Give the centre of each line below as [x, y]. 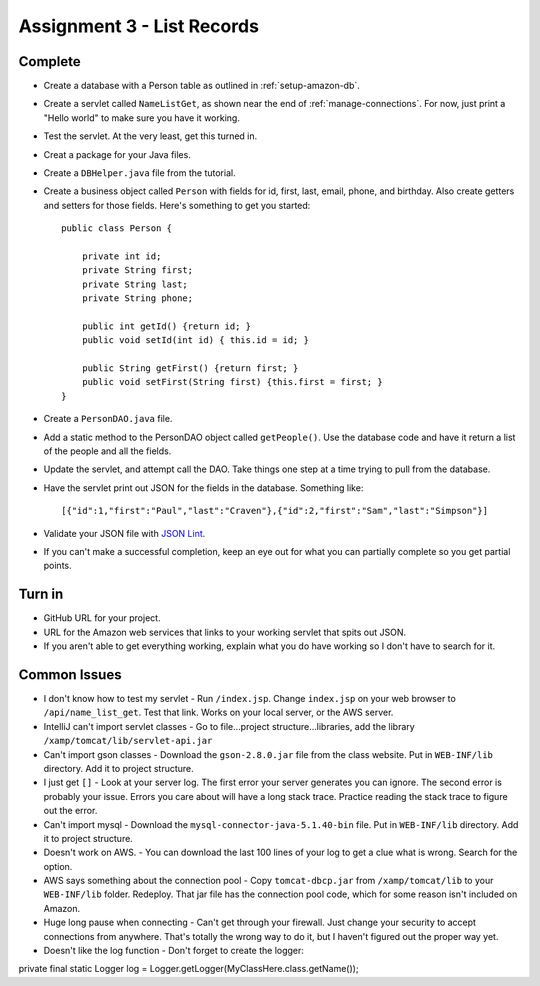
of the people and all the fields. [107, 451]
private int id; [121, 256]
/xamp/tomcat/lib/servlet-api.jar [128, 741]
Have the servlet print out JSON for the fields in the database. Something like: [203, 487]
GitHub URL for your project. [102, 618]
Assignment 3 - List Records [139, 26]
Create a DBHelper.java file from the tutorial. [139, 173]
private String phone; [137, 298]
